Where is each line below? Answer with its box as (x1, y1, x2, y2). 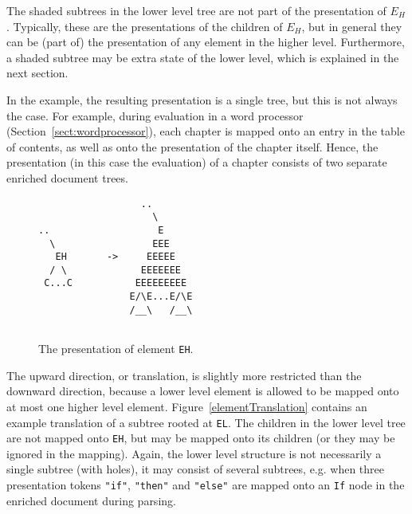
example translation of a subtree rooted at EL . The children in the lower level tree (6, 414, 406, 430)
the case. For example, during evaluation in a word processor (6, 107, 304, 124)
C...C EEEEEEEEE (44, 277, 187, 289)
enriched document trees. (6, 169, 128, 186)
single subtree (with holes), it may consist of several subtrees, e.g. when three (6, 461, 384, 477)
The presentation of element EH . (38, 340, 194, 357)
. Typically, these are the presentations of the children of (6, 18, 283, 34)
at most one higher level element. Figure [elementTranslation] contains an (6, 398, 367, 414)
